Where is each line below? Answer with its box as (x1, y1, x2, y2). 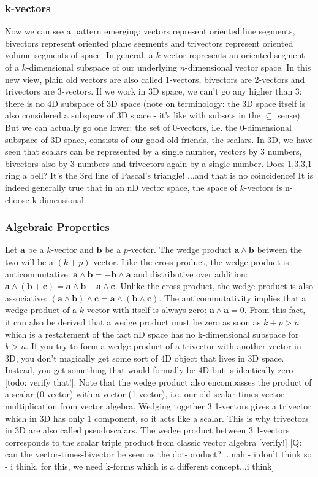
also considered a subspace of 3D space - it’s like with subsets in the (5, 109, 260, 122)
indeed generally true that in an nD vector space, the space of (5, 180, 237, 193)
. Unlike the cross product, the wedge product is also (115, 279, 313, 292)
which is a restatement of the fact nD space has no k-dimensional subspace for (5, 327, 299, 340)
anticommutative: (5, 267, 70, 280)
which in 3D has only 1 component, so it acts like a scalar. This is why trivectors (5, 411, 309, 424)
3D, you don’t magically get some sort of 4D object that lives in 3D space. (5, 351, 284, 364)
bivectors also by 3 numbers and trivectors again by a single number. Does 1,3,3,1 (5, 157, 312, 169)
